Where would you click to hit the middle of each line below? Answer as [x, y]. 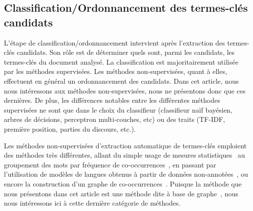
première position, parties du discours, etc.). [70, 129]
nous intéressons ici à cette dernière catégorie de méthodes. [92, 203]
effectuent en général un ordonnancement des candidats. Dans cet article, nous [121, 81]
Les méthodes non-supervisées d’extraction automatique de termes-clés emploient [126, 145]
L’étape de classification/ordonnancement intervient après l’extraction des [115, 42]
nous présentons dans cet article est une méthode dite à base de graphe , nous [121, 193]
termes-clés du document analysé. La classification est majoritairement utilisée [121, 61]
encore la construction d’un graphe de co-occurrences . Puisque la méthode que [123, 183]
